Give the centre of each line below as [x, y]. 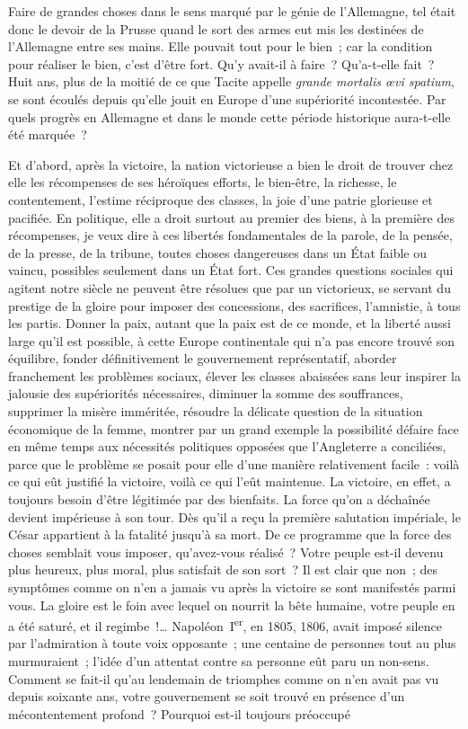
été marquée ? [48, 134]
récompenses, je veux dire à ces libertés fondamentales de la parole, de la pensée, [230, 235]
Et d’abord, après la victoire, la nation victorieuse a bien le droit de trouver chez [231, 164]
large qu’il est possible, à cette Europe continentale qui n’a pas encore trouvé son [231, 340]
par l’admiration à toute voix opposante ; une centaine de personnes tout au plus [232, 643]
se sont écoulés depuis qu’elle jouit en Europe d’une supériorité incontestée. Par [227, 98]
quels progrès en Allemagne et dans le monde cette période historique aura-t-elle [230, 116]
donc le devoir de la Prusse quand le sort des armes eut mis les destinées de [216, 28]
